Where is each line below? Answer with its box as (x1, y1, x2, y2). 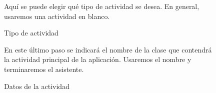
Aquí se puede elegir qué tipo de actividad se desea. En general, (4, 1, 199, 11)
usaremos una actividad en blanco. (4, 10, 110, 21)
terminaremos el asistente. (4, 63, 84, 74)
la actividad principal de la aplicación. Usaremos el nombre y (4, 54, 191, 64)
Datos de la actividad (4, 80, 69, 91)
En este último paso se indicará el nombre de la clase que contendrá (4, 44, 212, 54)
